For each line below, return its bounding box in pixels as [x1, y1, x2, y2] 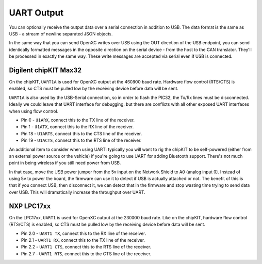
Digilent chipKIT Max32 [9, 66, 82, 74]
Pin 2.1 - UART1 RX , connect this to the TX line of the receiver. [21, 237, 145, 243]
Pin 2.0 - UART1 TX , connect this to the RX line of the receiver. [21, 231, 147, 236]
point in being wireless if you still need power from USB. [9, 160, 121, 166]
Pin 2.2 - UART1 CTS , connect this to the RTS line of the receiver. [21, 244, 151, 250]
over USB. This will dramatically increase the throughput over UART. [9, 189, 146, 195]
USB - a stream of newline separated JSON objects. [9, 31, 113, 36]
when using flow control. [9, 108, 59, 114]
